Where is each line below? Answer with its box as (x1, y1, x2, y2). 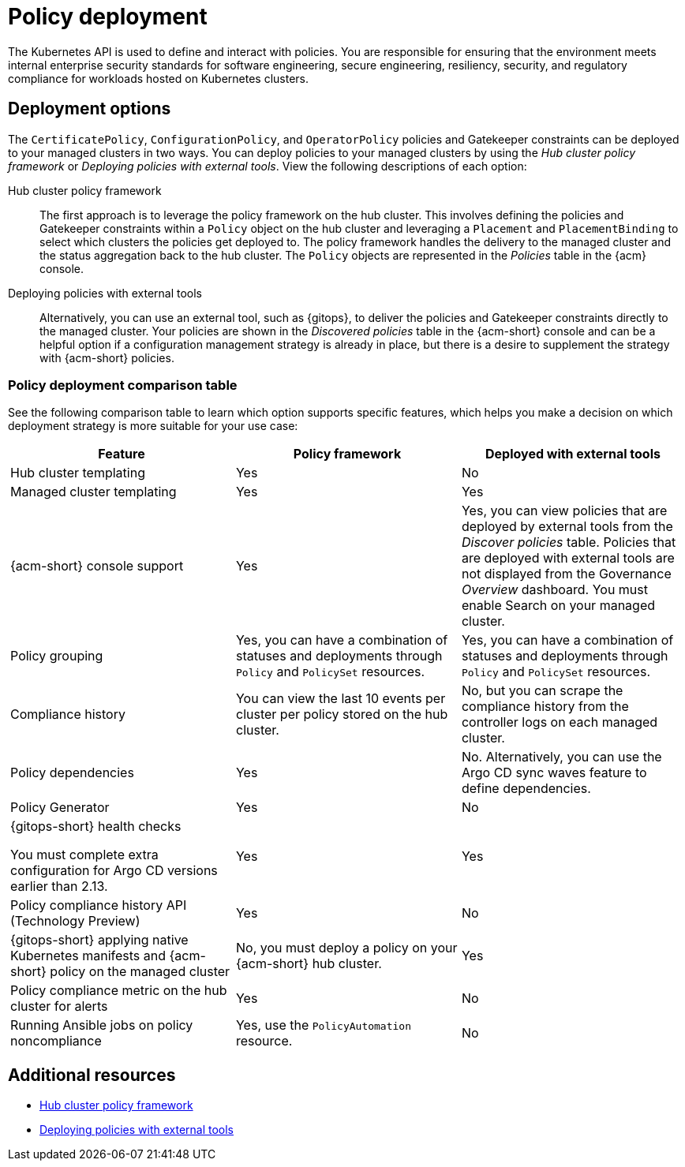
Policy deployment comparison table (8, 376, 238, 393)
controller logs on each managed (461, 714, 658, 731)
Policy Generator (10, 799, 110, 816)
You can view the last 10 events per (235, 690, 446, 707)
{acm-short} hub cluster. (235, 956, 382, 972)
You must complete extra (10, 847, 159, 863)
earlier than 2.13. (10, 878, 108, 895)
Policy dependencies (10, 765, 134, 781)
